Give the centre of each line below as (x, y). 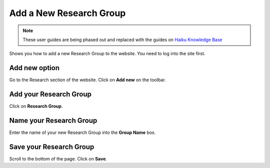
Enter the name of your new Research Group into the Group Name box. (82, 132)
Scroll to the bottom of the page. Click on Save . (58, 158)
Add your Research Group (50, 95)
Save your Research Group (52, 147)
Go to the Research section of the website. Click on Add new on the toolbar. (87, 80)
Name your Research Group (53, 120)
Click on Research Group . (36, 106)
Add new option (34, 68)
